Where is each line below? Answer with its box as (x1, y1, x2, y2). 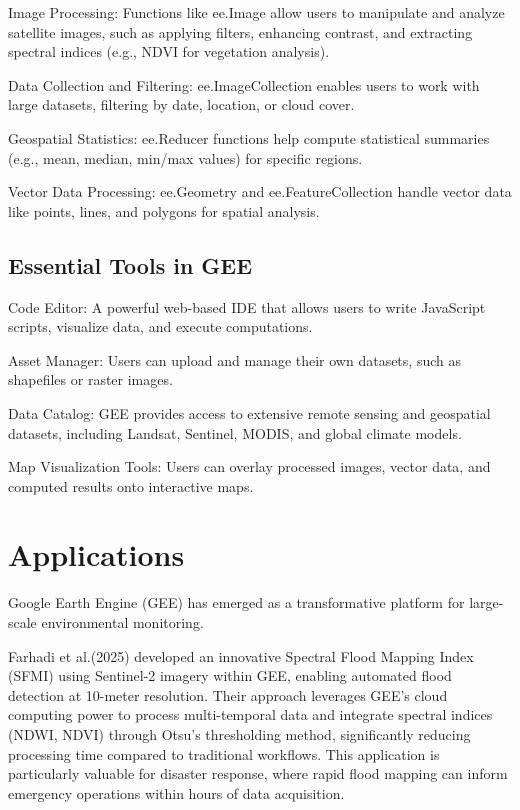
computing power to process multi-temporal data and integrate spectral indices (8, 704, 493, 725)
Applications (8, 534, 185, 575)
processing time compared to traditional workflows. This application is (8, 743, 440, 764)
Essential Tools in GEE (8, 249, 253, 280)
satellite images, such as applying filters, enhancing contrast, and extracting (8, 21, 473, 42)
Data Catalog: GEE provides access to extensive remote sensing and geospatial (8, 402, 491, 423)
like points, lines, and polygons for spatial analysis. (8, 200, 320, 221)
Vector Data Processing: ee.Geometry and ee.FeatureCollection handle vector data (8, 181, 512, 202)
